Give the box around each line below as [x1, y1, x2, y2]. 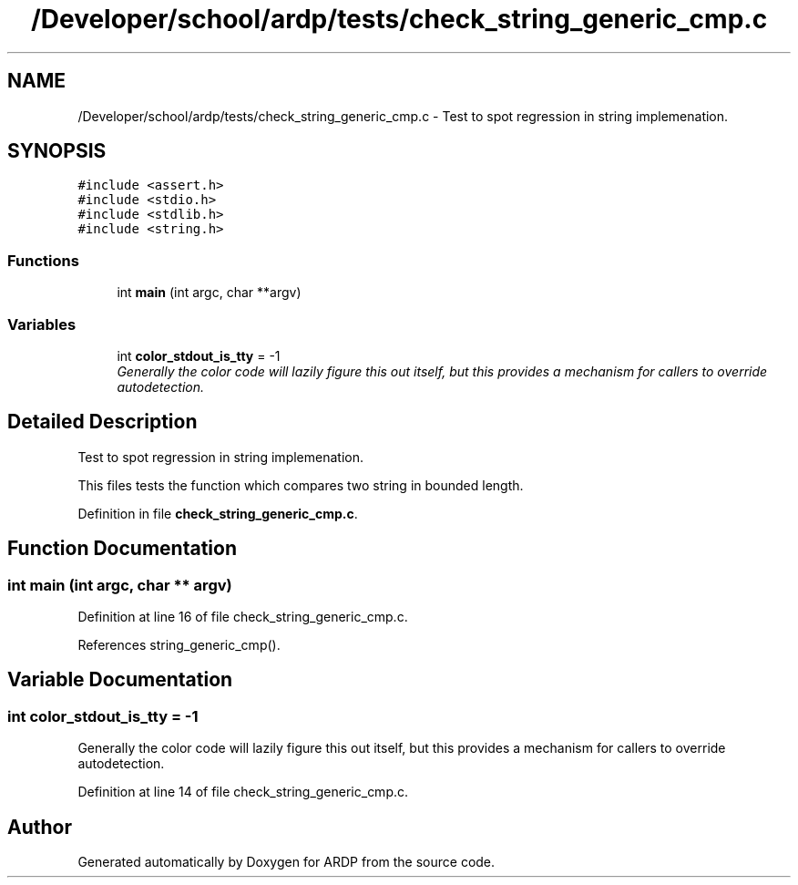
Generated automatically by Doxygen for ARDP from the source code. [77, 854, 496, 870]
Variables [7, 314, 77, 334]
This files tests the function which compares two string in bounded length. [77, 477, 524, 493]
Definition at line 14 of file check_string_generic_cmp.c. [77, 784, 409, 800]
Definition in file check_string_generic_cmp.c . [77, 505, 358, 521]
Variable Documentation [7, 668, 233, 692]
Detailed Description [7, 410, 198, 434]
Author [7, 815, 72, 839]
